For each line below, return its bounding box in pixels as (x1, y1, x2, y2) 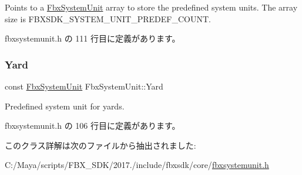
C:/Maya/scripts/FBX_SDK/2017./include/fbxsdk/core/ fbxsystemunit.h (5, 159, 269, 171)
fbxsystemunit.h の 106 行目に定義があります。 (5, 119, 180, 132)
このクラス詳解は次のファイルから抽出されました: (5, 139, 196, 151)
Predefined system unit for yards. (5, 99, 125, 112)
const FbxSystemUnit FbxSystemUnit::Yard (5, 80, 163, 92)
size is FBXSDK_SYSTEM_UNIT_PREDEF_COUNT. (5, 12, 211, 25)
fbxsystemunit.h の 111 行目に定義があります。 (5, 32, 180, 44)
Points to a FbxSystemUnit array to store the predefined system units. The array (5, 1, 298, 13)
